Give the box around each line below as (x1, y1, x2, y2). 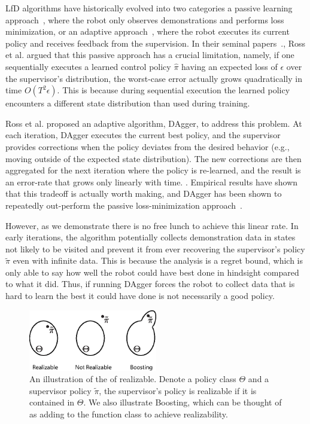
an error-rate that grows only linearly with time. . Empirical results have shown (5, 175, 298, 188)
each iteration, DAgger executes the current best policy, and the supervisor (5, 129, 281, 141)
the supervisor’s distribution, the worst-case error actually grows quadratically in (5, 72, 302, 84)
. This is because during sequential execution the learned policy (57, 84, 290, 96)
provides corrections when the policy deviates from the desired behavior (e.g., (5, 140, 290, 152)
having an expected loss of (181, 60, 278, 72)
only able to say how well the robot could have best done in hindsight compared (5, 266, 299, 278)
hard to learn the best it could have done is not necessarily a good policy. (5, 289, 275, 302)
